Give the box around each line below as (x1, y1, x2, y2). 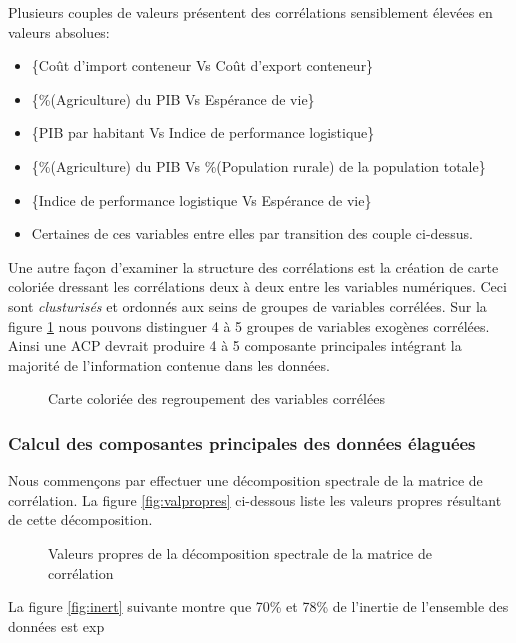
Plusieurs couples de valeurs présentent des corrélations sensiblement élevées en (8, 2, 493, 22)
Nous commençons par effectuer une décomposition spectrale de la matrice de (8, 470, 483, 491)
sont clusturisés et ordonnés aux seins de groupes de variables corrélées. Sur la (8, 295, 487, 316)
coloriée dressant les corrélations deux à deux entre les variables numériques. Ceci (8, 276, 507, 297)
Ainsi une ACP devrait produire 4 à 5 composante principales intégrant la (8, 335, 462, 356)
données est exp (8, 615, 105, 636)
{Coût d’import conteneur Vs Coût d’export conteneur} (31, 55, 374, 76)
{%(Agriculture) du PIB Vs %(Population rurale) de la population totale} (31, 155, 486, 176)
